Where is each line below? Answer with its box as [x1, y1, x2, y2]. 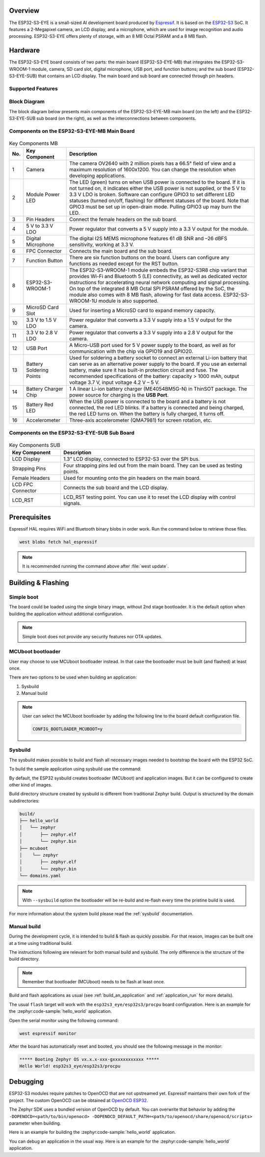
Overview [9, 6, 40, 15]
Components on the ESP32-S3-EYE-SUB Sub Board [9, 429, 135, 436]
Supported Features [9, 85, 58, 92]
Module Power [26, 191, 60, 198]
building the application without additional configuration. [9, 611, 123, 617]
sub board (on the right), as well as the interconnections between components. [36, 116, 196, 122]
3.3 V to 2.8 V [26, 329, 58, 336]
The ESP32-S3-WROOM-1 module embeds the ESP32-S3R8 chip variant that [69, 267, 247, 274]
